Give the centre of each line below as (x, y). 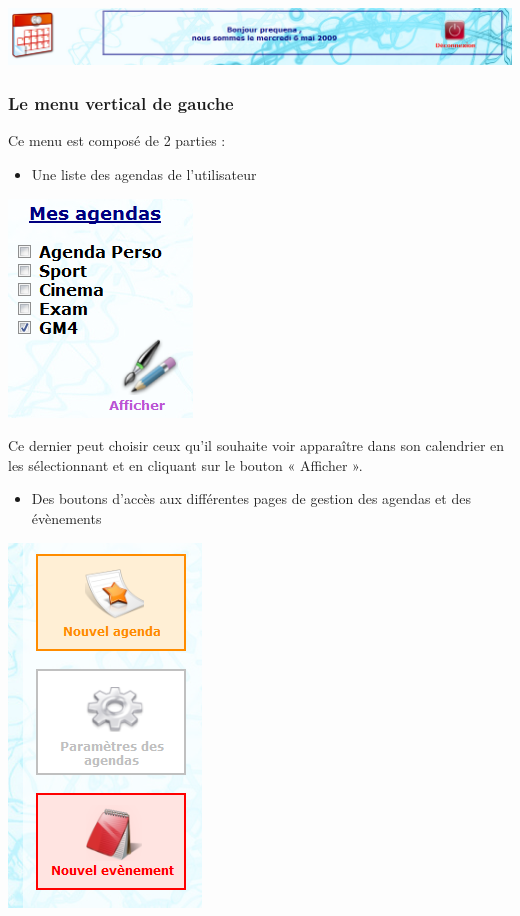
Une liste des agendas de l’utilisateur (144, 174)
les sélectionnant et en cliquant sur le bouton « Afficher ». (185, 464)
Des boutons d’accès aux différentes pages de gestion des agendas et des (251, 498)
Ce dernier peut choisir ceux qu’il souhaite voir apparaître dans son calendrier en (256, 445)
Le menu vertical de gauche (121, 103)
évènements (66, 517)
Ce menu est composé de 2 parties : (117, 140)
